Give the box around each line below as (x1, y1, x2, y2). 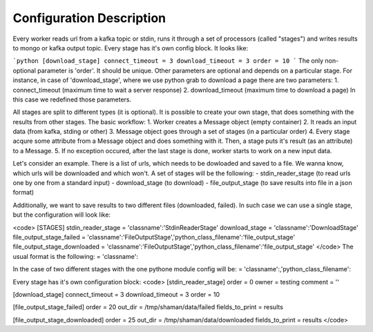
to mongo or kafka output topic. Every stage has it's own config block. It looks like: (12, 43, 249, 52)
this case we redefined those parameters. (12, 95, 131, 104)
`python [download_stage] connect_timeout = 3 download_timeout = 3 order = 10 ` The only (12, 57, 324, 65)
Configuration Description (12, 10, 166, 26)
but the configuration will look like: (12, 211, 111, 219)
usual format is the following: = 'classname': (12, 252, 138, 260)
